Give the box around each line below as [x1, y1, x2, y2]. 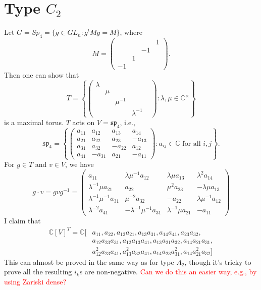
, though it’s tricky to [184, 256, 251, 267]
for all [182, 140, 201, 147]
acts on [72, 117, 95, 127]
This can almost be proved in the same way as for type [4, 256, 174, 267]
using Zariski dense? [4, 276, 67, 286]
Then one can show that [4, 70, 79, 80]
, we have [65, 159, 94, 169]
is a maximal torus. [4, 117, 64, 127]
